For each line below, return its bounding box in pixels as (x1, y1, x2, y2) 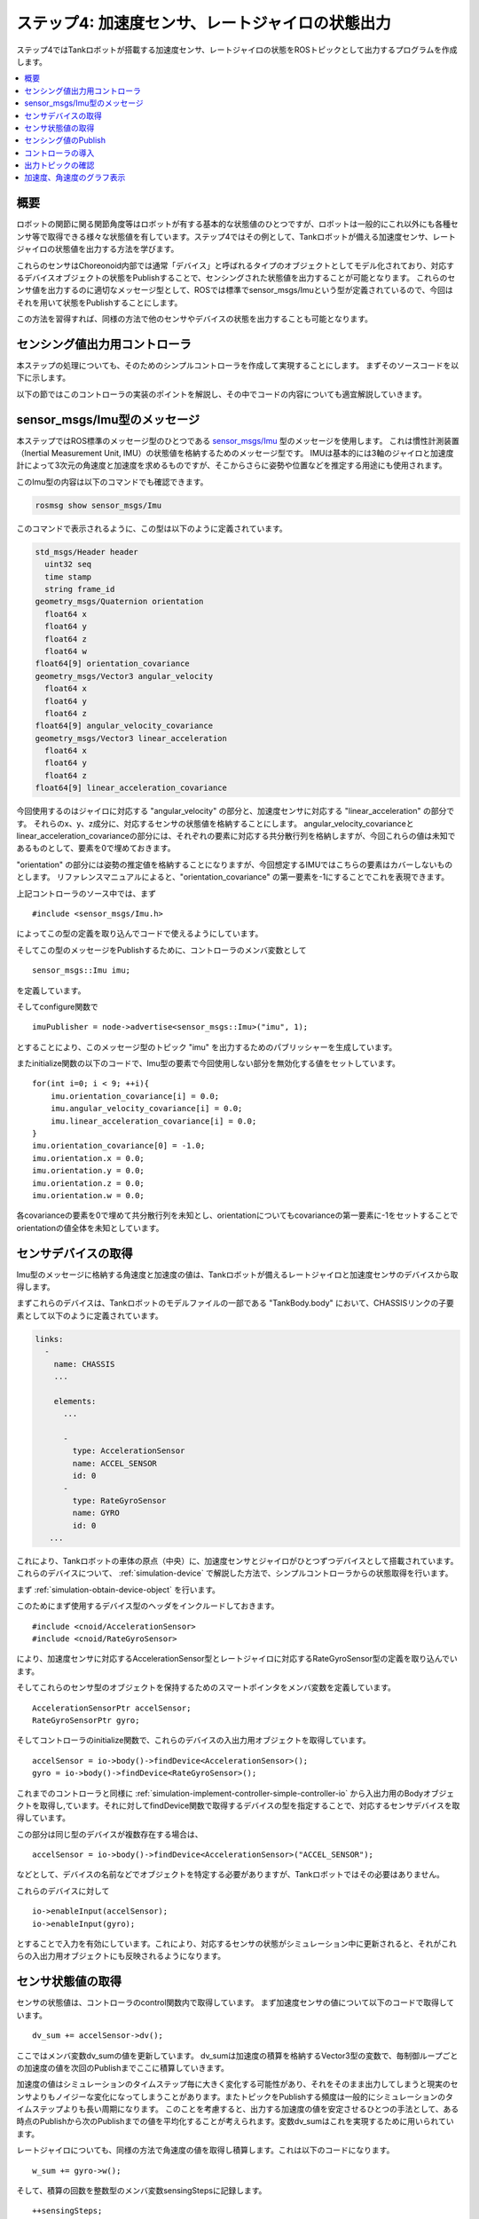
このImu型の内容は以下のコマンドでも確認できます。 (16, 476, 208, 487)
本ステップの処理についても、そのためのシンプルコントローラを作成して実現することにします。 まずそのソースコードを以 (16, 360, 459, 370)
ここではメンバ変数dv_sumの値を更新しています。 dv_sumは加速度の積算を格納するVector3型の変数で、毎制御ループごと (16, 2050, 459, 2061)
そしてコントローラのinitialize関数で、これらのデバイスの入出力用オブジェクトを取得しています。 (16, 1735, 372, 1746)
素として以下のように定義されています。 (16, 1310, 163, 1321)
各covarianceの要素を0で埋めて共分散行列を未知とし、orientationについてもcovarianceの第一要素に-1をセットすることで (16, 1210, 459, 1220)
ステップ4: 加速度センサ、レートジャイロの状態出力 (16, 13, 392, 33)
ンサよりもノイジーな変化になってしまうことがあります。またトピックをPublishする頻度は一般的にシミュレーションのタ (16, 2091, 454, 2102)
